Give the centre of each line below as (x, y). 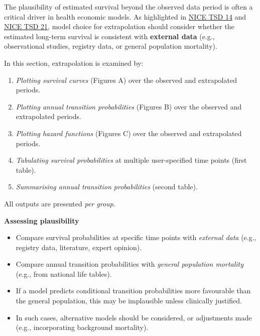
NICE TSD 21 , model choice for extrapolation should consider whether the (119, 26)
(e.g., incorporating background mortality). (82, 327)
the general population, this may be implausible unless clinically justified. (129, 301)
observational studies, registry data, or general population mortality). (111, 46)
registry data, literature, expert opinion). (79, 247)
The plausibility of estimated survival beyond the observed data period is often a (128, 7)
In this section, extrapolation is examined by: (74, 63)
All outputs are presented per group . (60, 203)
